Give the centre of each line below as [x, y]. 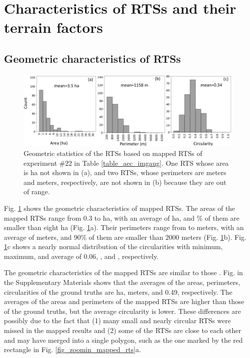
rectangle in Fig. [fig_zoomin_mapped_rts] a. [72, 349]
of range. [37, 192]
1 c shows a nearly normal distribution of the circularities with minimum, [113, 246]
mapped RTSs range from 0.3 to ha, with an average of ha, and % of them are [122, 217]
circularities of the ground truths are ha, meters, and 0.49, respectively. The [118, 292]
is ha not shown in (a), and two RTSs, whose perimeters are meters [125, 172]
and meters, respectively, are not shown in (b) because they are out [125, 182]
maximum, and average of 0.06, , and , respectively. [81, 256]
